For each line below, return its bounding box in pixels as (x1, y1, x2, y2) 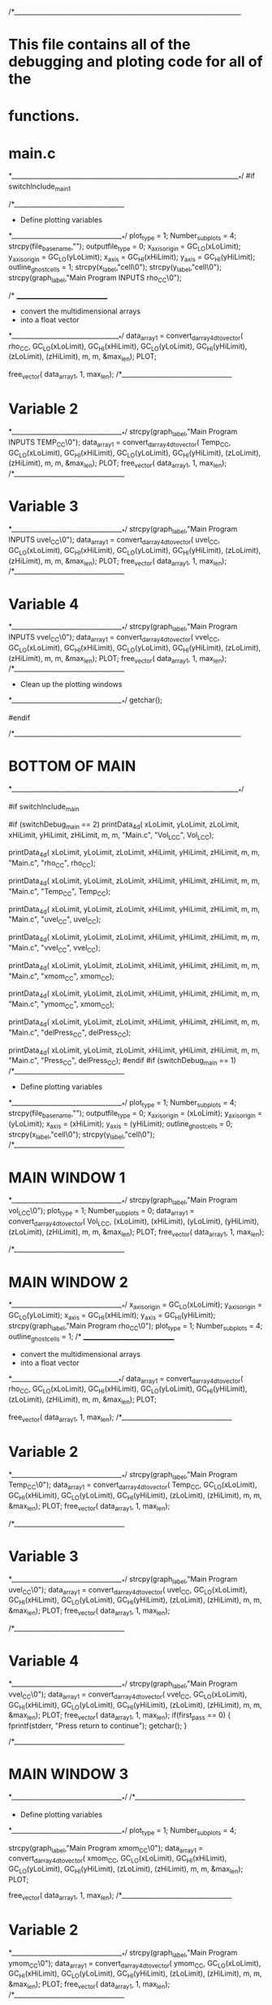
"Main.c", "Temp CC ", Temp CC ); (8, 886, 111, 898)
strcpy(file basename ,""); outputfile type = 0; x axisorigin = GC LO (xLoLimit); (8, 241, 241, 253)
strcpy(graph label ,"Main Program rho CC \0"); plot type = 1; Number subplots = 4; (8, 1320, 263, 1333)
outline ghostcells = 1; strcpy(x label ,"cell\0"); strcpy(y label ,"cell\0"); (8, 262, 222, 274)
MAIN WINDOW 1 (8, 1169, 126, 1186)
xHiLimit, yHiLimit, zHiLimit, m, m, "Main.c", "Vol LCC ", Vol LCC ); (8, 830, 214, 841)
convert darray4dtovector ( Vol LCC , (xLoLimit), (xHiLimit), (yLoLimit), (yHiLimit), (8, 1216, 260, 1228)
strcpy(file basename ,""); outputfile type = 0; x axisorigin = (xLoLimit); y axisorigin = (8, 1108, 262, 1120)
